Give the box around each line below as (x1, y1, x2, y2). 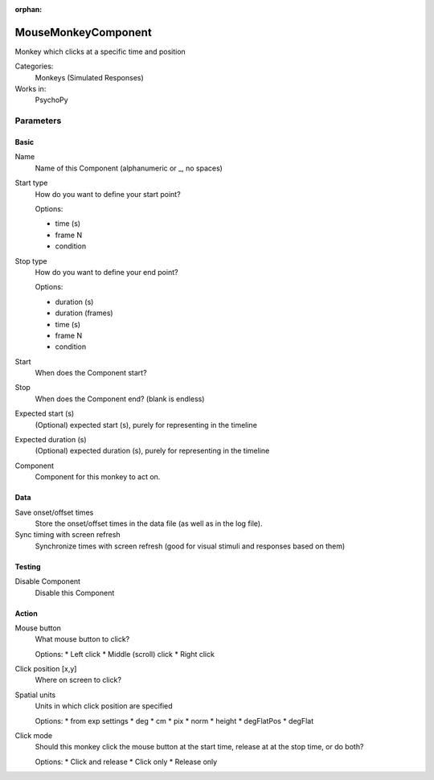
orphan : (14, 5, 43, 14)
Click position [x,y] (14, 664, 77, 674)
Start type (14, 178, 48, 188)
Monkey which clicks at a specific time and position (14, 47, 186, 56)
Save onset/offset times (14, 507, 94, 517)
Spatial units (14, 690, 56, 700)
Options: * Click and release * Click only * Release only (35, 757, 218, 766)
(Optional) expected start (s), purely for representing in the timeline (35, 420, 257, 429)
